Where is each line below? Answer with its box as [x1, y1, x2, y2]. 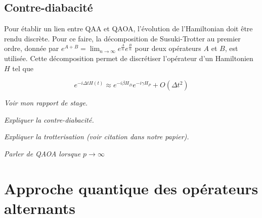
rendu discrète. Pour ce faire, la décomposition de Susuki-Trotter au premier [4, 33, 241, 43]
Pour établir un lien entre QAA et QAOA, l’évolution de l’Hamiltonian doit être [4, 23, 253, 34]
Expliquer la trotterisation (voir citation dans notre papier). [4, 131, 189, 142]
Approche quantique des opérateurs [4, 178, 258, 198]
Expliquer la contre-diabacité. [4, 114, 94, 125]
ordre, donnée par [4, 43, 59, 53]
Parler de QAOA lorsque [4, 148, 81, 158]
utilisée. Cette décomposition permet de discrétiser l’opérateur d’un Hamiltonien [4, 52, 253, 63]
